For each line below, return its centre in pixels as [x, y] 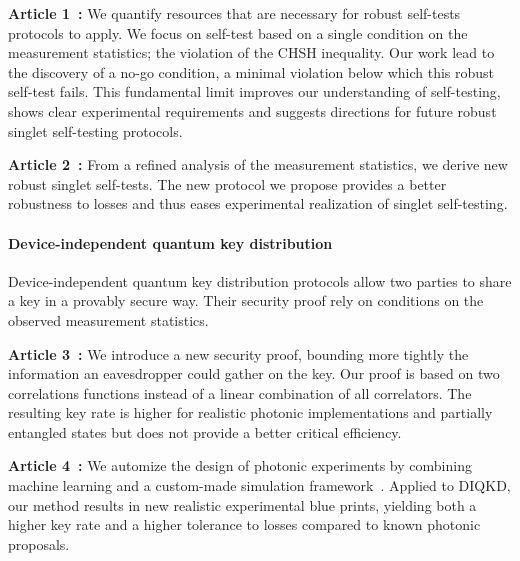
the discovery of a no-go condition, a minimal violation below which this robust [251, 71]
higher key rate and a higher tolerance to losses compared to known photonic [244, 524]
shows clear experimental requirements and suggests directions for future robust [252, 110]
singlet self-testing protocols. [95, 130]
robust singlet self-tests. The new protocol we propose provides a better [227, 183]
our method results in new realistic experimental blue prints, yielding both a [242, 504]
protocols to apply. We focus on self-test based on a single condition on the [238, 32]
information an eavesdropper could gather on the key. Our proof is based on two [254, 373]
